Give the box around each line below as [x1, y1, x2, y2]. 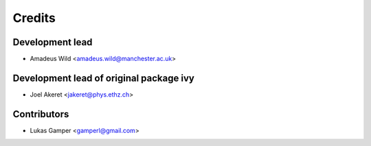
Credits [12, 10, 56, 25]
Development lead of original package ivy [12, 72, 195, 84]
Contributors [12, 108, 69, 120]
